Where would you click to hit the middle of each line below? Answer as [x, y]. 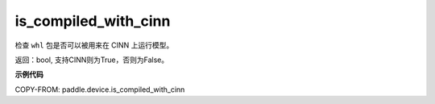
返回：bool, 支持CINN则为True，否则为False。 [92, 60]
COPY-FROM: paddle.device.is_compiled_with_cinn [100, 89]
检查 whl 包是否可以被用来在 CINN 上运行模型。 [94, 45]
